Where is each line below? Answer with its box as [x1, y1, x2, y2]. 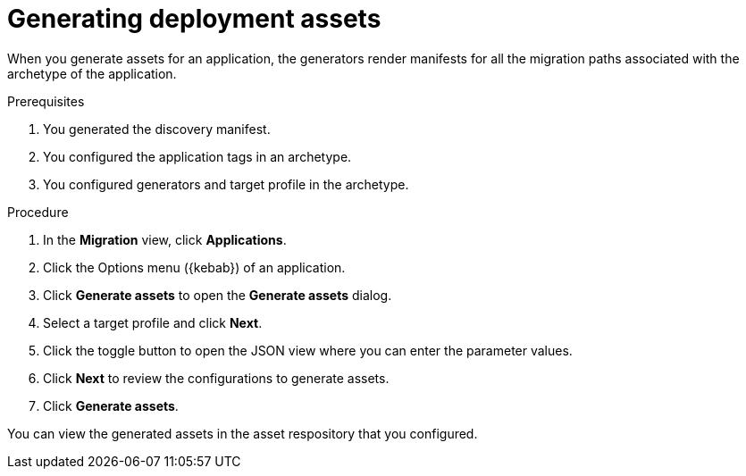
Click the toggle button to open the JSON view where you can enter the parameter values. [43, 342, 573, 358]
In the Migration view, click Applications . [43, 231, 287, 247]
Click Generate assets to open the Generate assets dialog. [43, 287, 392, 303]
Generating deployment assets [7, 4, 381, 34]
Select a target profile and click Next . [43, 314, 263, 330]
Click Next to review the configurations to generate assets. [43, 370, 390, 386]
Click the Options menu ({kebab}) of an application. [43, 259, 346, 275]
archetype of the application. [7, 65, 177, 81]
